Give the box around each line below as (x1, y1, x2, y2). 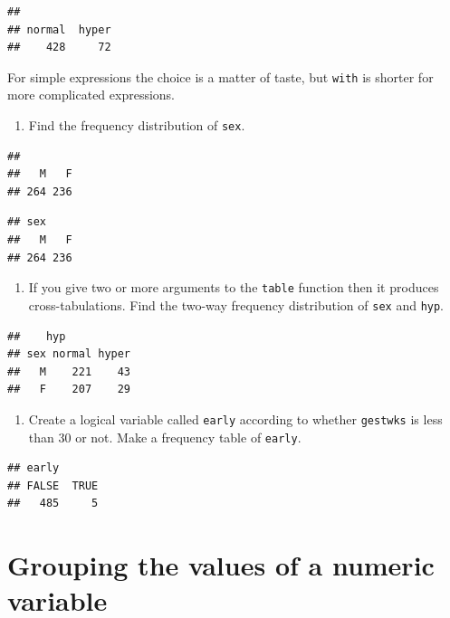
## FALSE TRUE (7, 479, 99, 492)
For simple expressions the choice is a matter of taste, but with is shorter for (7, 67, 434, 86)
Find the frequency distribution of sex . (28, 116, 245, 135)
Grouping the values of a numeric (7, 547, 435, 584)
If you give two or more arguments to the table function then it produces (28, 278, 439, 297)
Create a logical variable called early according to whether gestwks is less (28, 409, 443, 428)
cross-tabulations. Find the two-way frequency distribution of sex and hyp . (28, 295, 445, 314)
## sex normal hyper (7, 347, 131, 361)
